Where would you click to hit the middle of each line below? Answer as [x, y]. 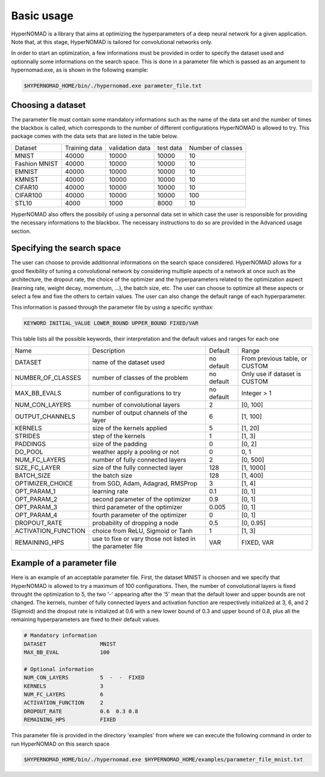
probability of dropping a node [135, 522]
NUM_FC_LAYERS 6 [63, 694]
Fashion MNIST [36, 164]
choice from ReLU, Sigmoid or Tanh [143, 531]
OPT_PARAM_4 [36, 515]
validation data [130, 147]
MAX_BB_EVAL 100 [67, 652]
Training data [83, 147]
